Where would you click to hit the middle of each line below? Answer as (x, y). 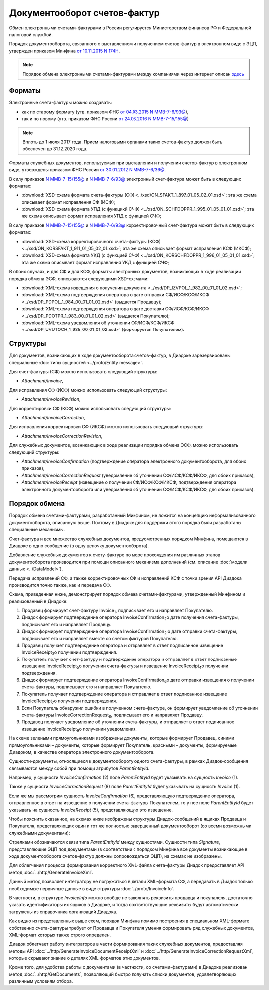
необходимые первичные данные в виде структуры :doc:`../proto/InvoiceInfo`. (92, 888)
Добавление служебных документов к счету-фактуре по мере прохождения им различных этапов (115, 555)
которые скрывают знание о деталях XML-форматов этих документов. (85, 958)
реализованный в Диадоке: (38, 601)
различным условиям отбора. (41, 981)
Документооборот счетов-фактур (85, 13)
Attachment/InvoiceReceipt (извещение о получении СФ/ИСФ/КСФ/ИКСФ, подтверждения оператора (129, 482)
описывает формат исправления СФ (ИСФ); (68, 202)
